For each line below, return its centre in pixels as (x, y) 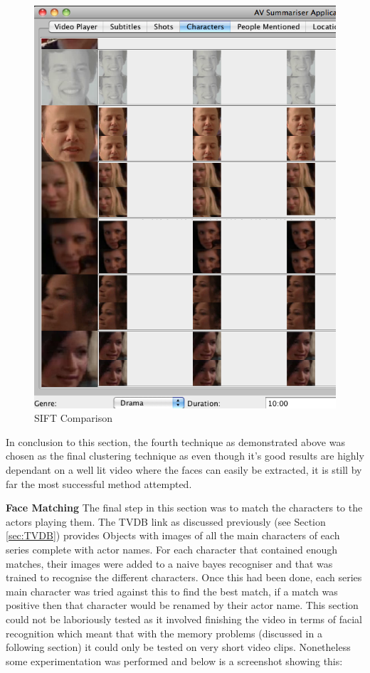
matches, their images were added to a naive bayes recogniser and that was (169, 563)
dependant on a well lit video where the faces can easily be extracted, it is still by (184, 469)
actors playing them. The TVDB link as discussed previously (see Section (166, 521)
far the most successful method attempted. (99, 483)
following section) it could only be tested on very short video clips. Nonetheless (178, 647)
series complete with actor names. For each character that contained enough (172, 549)
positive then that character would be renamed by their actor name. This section (182, 605)
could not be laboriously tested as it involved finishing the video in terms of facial (184, 619)
